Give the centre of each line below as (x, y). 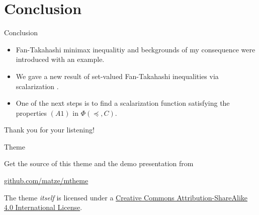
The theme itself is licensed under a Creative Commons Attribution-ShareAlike (126, 197)
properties (31, 113)
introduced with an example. (60, 59)
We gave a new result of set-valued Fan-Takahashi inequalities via (117, 76)
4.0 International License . (43, 207)
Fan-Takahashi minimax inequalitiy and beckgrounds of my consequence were (136, 49)
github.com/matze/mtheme (46, 181)
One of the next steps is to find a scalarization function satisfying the (123, 103)
